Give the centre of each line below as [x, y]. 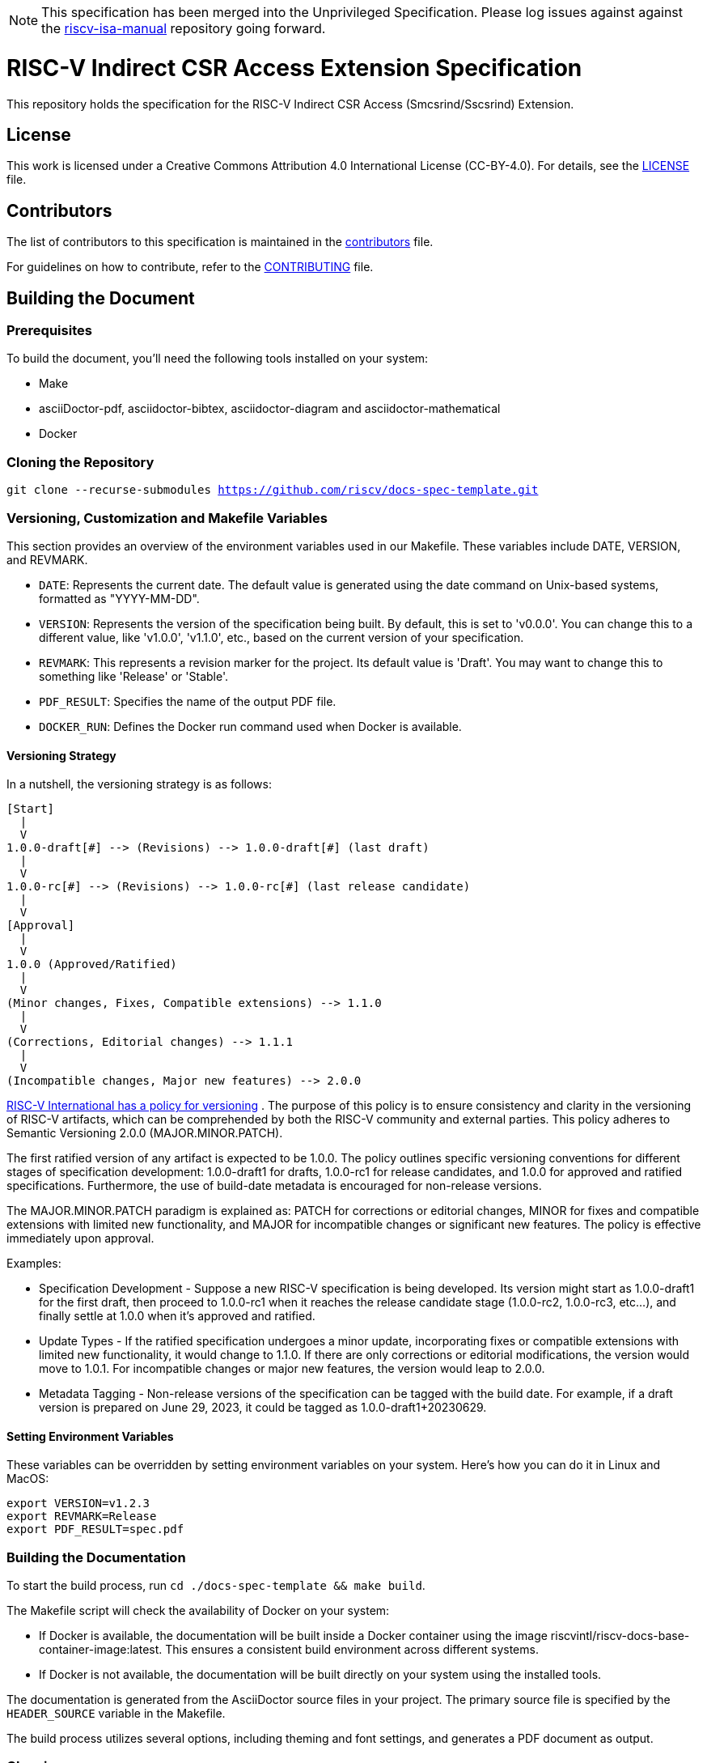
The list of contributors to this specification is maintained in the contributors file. [220, 242]
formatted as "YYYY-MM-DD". [119, 598]
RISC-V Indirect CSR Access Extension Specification [294, 68]
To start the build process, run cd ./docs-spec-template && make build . [216, 1586]
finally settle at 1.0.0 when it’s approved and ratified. [177, 1316]
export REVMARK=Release [82, 1517]
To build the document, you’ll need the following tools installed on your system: [218, 359]
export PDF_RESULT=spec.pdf [95, 1529]
